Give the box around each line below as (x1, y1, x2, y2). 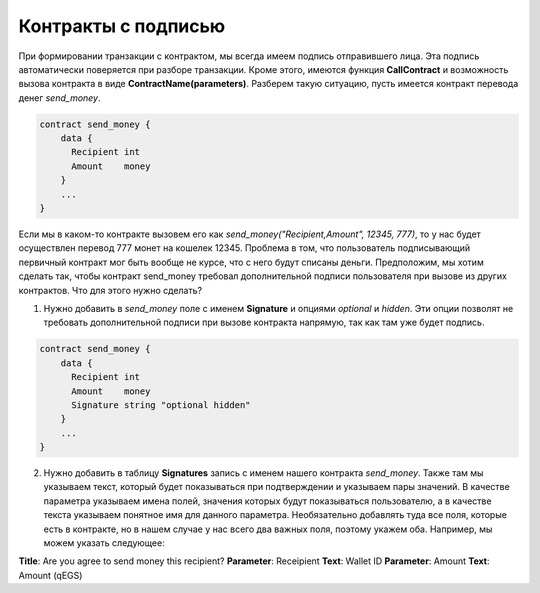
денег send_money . (18, 91, 101, 104)
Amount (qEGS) (18, 569, 83, 581)
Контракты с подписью (18, 15, 226, 37)
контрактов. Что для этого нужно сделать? (18, 284, 203, 296)
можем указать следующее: (43, 537, 165, 549)
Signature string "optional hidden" (71, 399, 251, 410)
